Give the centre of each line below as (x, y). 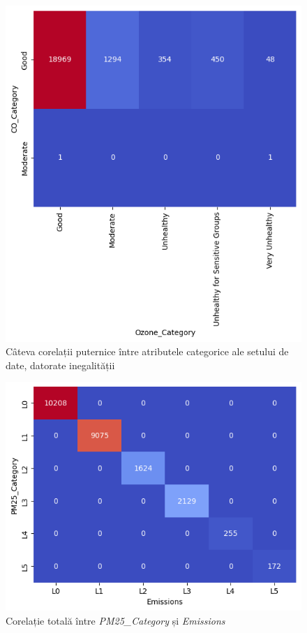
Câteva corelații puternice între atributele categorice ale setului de (147, 351)
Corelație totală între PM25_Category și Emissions (115, 620)
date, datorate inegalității (60, 365)
